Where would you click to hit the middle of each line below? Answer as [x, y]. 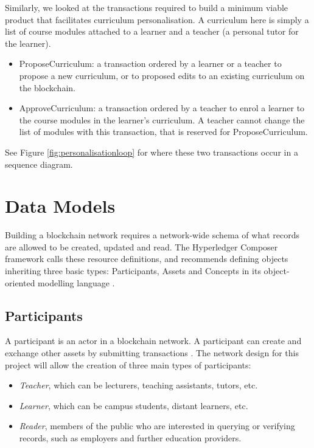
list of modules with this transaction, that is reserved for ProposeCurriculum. [163, 132]
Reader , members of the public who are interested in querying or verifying [157, 426]
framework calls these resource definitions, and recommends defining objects [147, 259]
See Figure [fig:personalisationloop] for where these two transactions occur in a [152, 152]
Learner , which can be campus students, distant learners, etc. [134, 405]
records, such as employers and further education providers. [130, 437]
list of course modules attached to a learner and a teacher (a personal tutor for [152, 31]
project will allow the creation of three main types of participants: [128, 364]
